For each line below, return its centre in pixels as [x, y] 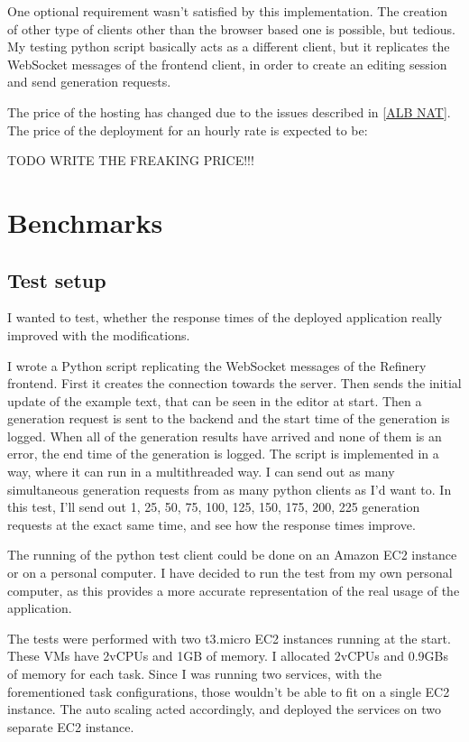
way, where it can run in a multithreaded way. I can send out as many [201, 472]
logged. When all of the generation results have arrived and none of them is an [225, 436]
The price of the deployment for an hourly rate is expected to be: [188, 130]
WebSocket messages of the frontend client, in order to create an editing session [227, 64]
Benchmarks [85, 222]
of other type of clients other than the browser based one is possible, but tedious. [231, 28]
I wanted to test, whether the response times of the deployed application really [225, 317]
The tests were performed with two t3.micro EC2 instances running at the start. [229, 638]
